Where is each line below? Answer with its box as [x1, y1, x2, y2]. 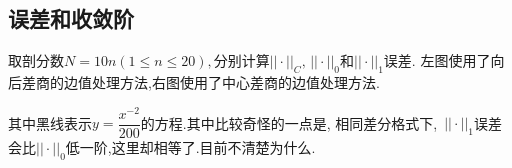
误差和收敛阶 [8, 3, 134, 34]
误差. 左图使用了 [383, 50, 491, 71]
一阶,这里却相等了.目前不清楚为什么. [79, 136, 316, 157]
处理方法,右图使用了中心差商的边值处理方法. [91, 72, 380, 92]
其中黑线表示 [8, 112, 92, 133]
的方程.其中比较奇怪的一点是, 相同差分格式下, [140, 112, 438, 133]
